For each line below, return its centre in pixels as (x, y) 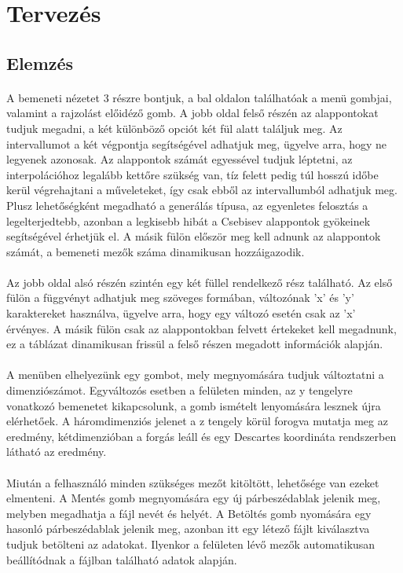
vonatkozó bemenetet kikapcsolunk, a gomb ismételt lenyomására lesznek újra (194, 405)
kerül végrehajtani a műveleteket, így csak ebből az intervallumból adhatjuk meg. (202, 190)
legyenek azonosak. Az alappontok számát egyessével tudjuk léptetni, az (180, 159)
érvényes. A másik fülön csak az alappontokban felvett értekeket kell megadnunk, (201, 328)
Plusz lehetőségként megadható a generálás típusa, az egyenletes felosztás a (187, 205)
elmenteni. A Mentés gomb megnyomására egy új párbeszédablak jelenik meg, (194, 498)
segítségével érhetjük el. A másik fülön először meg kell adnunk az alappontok (194, 236)
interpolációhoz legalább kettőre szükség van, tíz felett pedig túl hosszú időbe (192, 174)
